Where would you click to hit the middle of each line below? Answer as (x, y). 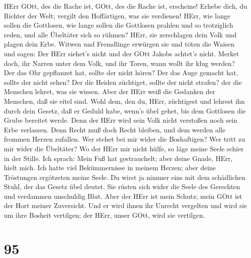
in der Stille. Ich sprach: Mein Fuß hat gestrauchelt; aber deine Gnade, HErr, (118, 158)
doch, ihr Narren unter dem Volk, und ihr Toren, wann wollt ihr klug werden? (119, 63)
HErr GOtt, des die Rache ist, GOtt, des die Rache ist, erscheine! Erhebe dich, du (126, 6)
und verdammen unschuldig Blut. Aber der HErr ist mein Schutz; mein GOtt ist (123, 196)
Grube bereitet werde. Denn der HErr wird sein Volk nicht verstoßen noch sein (121, 120)
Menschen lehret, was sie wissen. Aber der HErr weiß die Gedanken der (110, 91)
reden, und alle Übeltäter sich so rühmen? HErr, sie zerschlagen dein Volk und (120, 34)
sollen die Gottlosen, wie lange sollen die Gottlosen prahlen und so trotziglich (118, 25)
